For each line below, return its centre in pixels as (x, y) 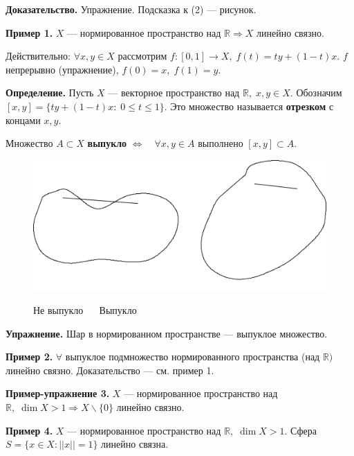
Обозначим (319, 93)
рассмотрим (142, 56)
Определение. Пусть (50, 93)
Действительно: (38, 56)
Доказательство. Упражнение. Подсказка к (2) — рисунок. (131, 9)
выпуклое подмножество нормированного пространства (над (193, 357)
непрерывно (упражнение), (62, 69)
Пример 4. (29, 430)
